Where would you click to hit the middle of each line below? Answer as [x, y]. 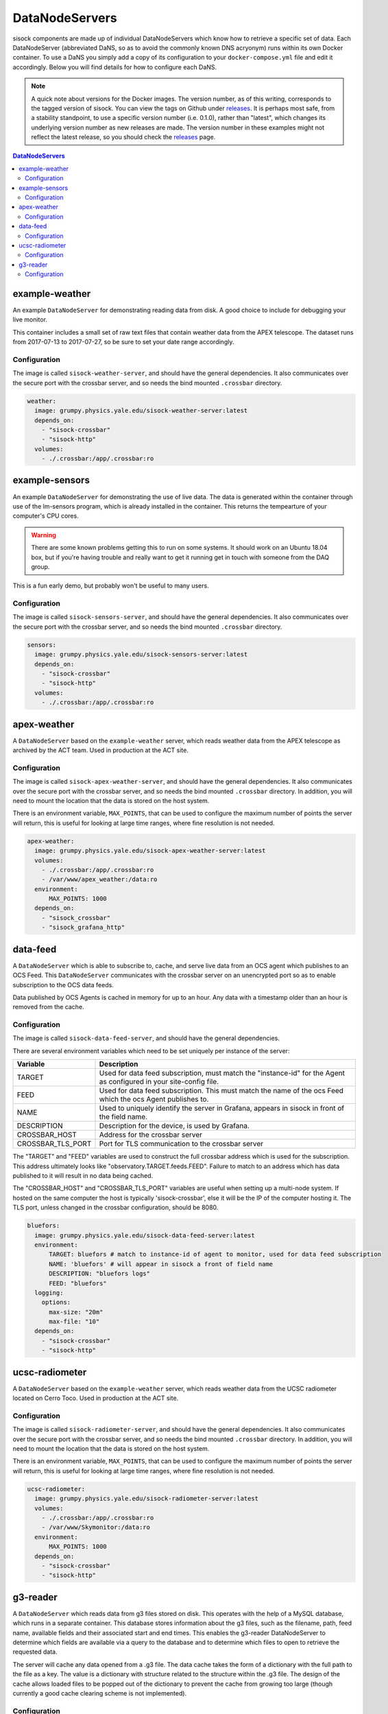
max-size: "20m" [76, 1312]
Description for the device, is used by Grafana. [174, 1126]
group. [40, 566]
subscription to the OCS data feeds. [63, 985]
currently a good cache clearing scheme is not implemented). [100, 1693]
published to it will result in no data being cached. [83, 1176]
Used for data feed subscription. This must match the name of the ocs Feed [221, 1091]
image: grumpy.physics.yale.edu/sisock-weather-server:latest [141, 411]
